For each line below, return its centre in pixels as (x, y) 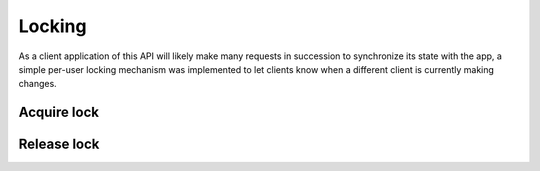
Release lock (59, 144)
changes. (37, 84)
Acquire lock (59, 112)
